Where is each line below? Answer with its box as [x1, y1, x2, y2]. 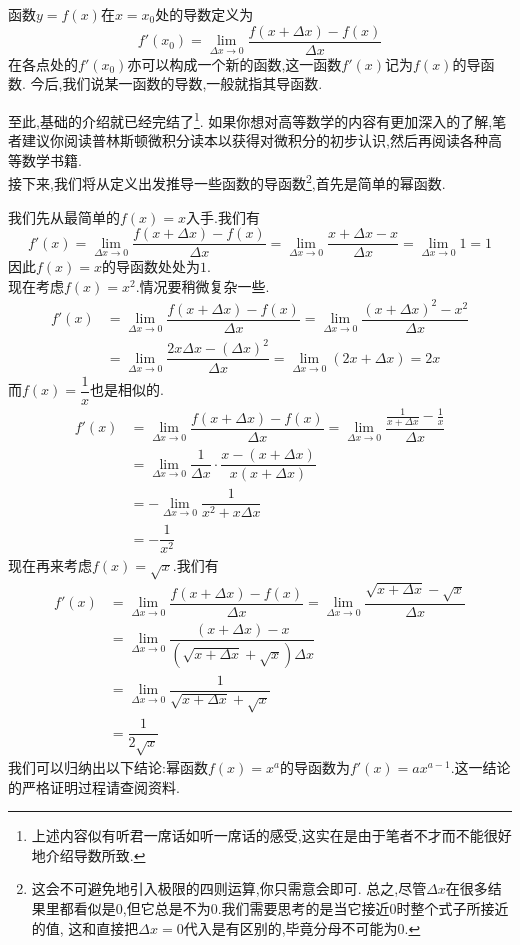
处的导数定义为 [155, 4, 254, 24]
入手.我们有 [186, 206, 260, 227]
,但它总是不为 [122, 897, 211, 918]
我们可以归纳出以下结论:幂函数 [8, 756, 208, 777]
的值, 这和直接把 [31, 917, 139, 938]
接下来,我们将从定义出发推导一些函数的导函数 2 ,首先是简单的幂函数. [8, 170, 446, 193]
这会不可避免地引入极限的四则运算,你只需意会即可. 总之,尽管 [31, 878, 427, 899]
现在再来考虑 [8, 555, 92, 576]
